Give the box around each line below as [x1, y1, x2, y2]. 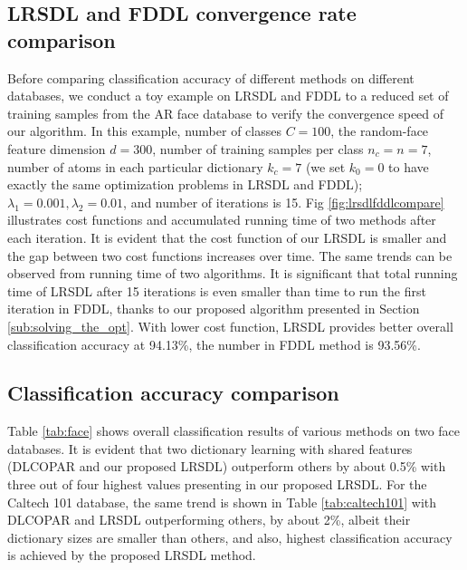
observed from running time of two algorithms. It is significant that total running [7, 264, 458, 283]
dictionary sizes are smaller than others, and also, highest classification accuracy [7, 527, 453, 546]
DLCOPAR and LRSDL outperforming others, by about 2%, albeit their [7, 510, 411, 529]
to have [388, 157, 429, 176]
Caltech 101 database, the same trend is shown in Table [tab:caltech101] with [7, 492, 437, 511]
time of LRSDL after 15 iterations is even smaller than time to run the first [7, 281, 426, 300]
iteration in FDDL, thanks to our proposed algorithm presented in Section [7, 299, 420, 318]
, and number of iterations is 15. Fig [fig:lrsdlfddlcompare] [123, 192, 444, 211]
